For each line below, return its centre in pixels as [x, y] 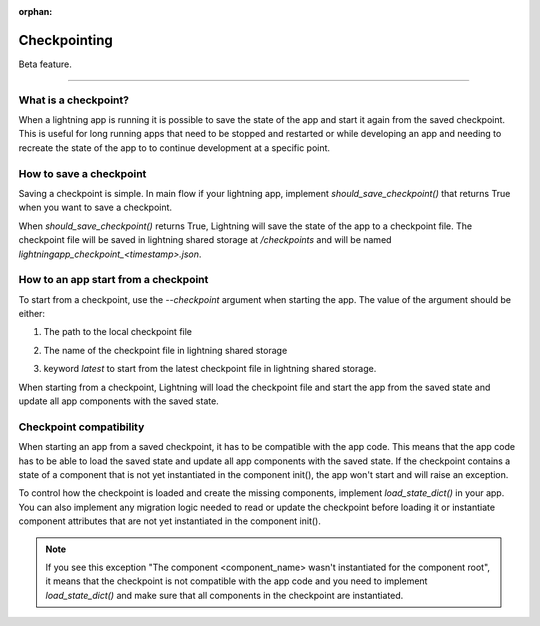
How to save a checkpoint [82, 173]
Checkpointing [66, 40]
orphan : [35, 11]
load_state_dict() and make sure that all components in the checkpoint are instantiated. [224, 595]
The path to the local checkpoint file [118, 332]
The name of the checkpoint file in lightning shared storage [165, 350]
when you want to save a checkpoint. [95, 207]
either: [31, 314]
